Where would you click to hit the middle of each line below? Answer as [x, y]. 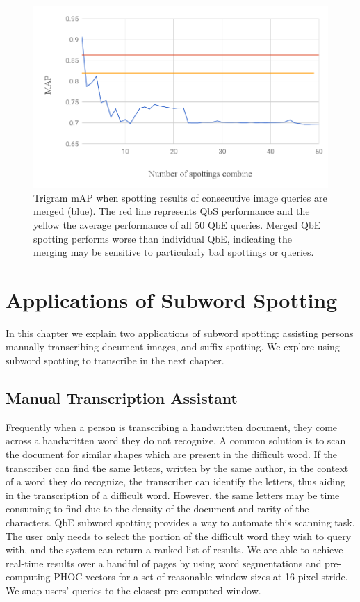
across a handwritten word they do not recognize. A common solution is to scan [176, 440]
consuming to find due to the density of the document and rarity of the [157, 509]
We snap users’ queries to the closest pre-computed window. [133, 590]
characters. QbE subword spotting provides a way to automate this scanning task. [180, 522]
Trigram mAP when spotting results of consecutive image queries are [180, 197]
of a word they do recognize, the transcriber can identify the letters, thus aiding [175, 481]
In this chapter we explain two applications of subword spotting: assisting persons [180, 333]
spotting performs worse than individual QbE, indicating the [163, 238]
